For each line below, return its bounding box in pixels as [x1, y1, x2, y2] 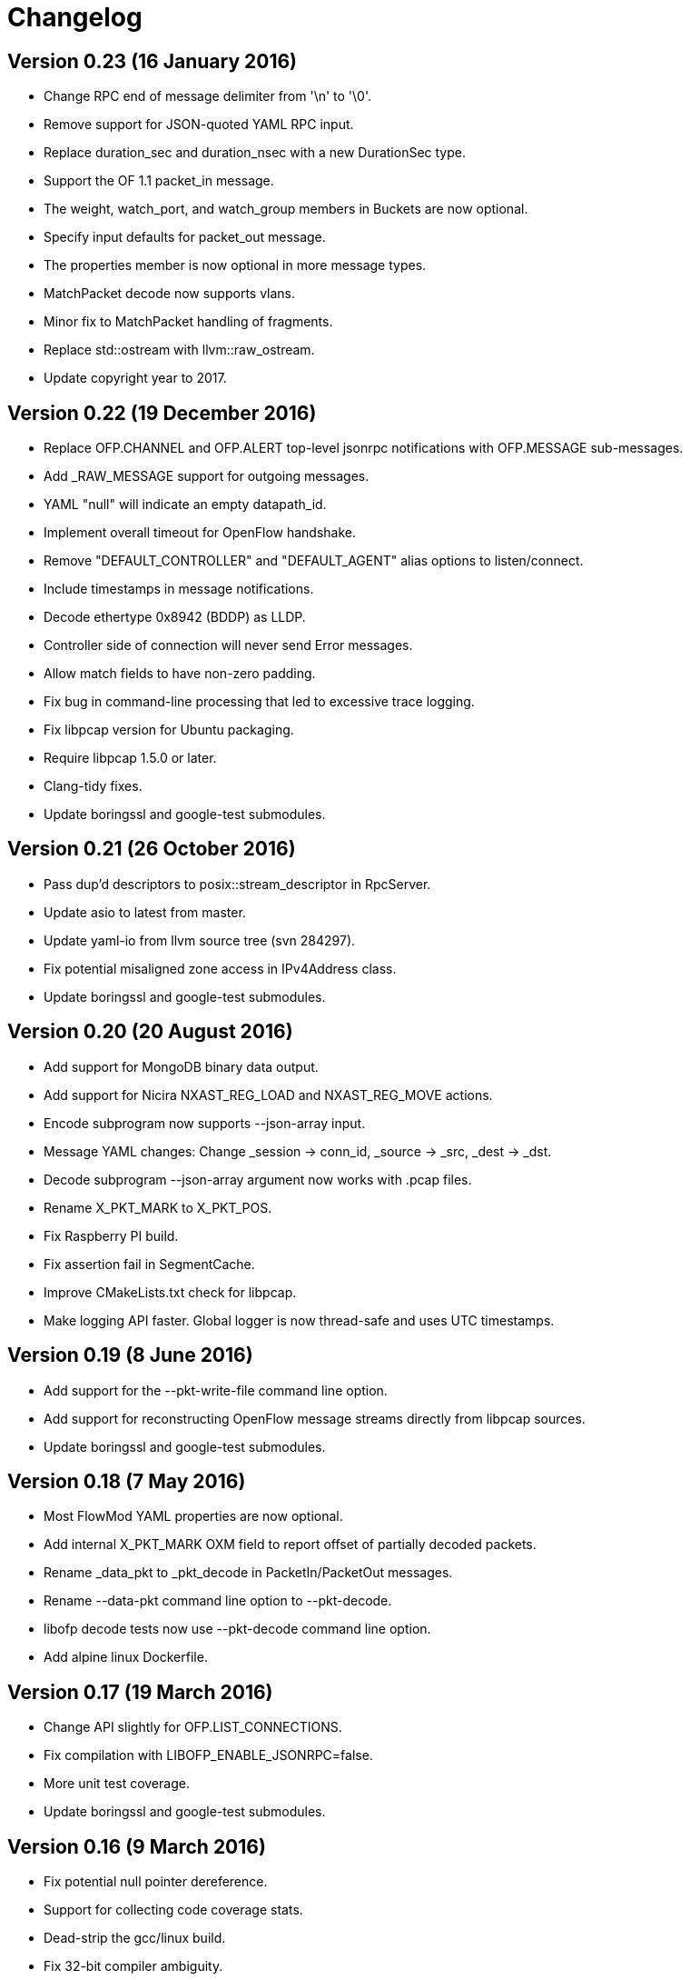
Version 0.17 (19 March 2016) [7, 1680, 273, 1704]
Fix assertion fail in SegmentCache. [44, 1255, 255, 1272]
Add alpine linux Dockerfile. [44, 1649, 208, 1665]
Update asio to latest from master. [44, 904, 246, 920]
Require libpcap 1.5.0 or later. [44, 750, 217, 766]
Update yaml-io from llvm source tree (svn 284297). [44, 932, 356, 948]
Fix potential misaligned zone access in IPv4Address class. [44, 960, 397, 976]
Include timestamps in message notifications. [44, 581, 314, 597]
